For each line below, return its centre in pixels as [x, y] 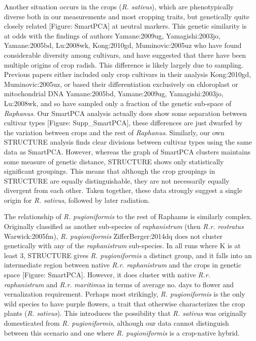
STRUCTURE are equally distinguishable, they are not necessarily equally [117, 180]
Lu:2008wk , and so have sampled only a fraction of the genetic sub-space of [118, 103]
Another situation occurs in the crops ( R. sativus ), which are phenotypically [119, 6]
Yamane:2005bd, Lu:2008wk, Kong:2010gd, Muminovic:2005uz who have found [123, 45]
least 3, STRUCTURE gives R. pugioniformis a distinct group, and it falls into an [128, 255]
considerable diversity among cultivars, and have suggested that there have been [125, 55]
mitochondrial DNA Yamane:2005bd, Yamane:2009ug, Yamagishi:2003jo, [114, 94]
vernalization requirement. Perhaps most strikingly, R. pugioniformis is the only [125, 294]
